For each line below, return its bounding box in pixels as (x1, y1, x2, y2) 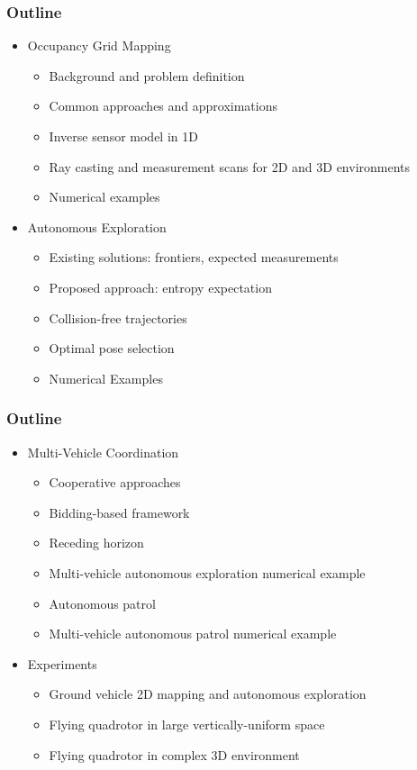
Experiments (27, 654, 97, 673)
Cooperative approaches (49, 473, 181, 492)
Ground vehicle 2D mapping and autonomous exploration (49, 684, 367, 703)
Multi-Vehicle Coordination (27, 442, 179, 461)
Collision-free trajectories (49, 308, 187, 327)
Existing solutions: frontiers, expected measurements (49, 248, 339, 267)
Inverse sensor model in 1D (49, 127, 198, 145)
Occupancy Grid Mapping (27, 36, 171, 55)
